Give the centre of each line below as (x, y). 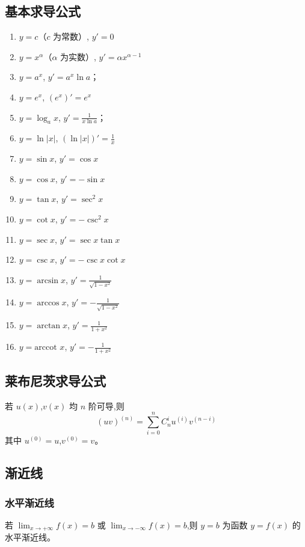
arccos (48, 303)
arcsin (48, 280)
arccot (46, 348)
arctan (49, 326)
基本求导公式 (43, 11)
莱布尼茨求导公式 (55, 380)
